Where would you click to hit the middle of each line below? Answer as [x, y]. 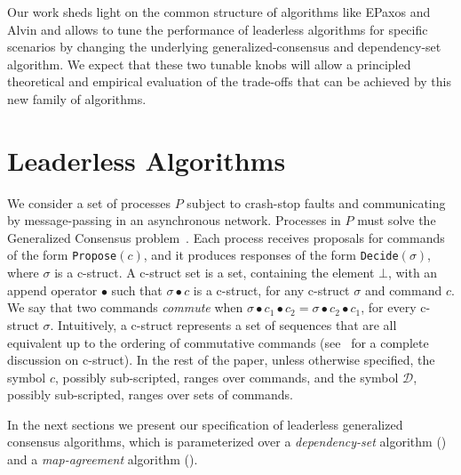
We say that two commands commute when [125, 307]
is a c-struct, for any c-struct [271, 290]
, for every [389, 307]
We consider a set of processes [89, 202]
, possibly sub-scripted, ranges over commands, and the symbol [227, 377]
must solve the [397, 220]
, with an [413, 273]
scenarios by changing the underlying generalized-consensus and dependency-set [224, 47]
